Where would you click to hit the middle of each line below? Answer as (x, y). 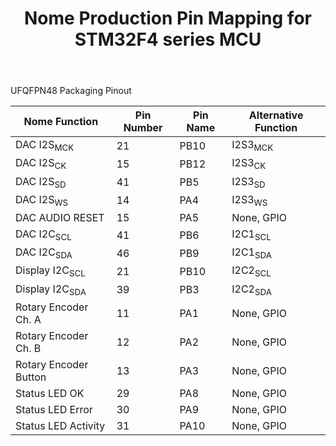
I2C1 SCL (251, 235)
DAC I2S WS (42, 200)
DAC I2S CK (41, 164)
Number (143, 128)
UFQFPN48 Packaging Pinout (71, 91)
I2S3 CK (249, 164)
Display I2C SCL (50, 271)
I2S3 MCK (252, 146)
